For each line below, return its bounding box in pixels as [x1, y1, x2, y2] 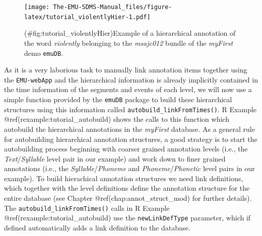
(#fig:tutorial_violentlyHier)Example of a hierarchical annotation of [24, 28, 236, 38]
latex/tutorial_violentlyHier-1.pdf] [24, 13, 151, 21]
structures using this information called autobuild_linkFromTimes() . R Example [4, 104, 257, 114]
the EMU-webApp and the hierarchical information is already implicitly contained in [4, 74, 258, 85]
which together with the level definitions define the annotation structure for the [4, 183, 250, 193]
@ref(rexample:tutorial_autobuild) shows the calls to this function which [4, 114, 229, 124]
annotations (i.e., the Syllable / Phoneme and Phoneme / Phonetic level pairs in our [4, 163, 255, 174]
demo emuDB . [24, 47, 63, 58]
